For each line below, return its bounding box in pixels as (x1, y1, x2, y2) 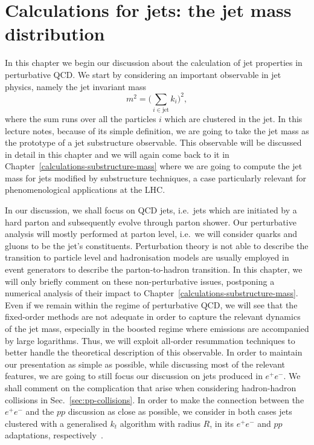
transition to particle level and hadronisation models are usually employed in (5, 251, 289, 264)
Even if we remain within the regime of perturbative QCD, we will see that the (5, 298, 298, 311)
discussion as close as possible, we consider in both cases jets (68, 405, 292, 418)
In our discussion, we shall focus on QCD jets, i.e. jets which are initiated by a (5, 204, 297, 216)
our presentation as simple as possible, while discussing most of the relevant (5, 357, 286, 370)
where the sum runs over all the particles (5, 112, 156, 125)
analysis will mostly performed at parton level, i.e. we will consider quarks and (5, 227, 297, 240)
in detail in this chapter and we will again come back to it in (5, 148, 229, 160)
